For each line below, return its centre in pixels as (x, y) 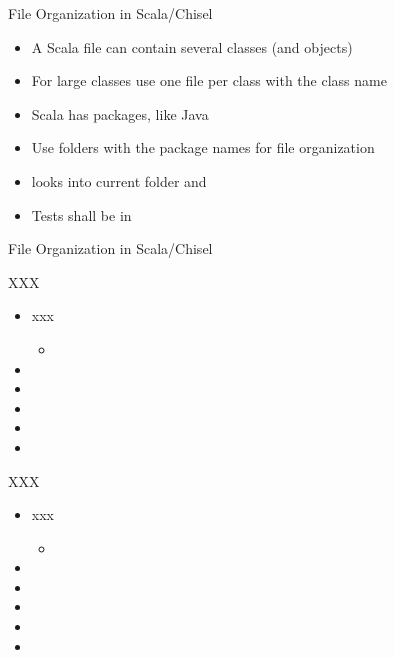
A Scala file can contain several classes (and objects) (192, 46)
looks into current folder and (119, 180)
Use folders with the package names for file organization (203, 147)
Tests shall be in (81, 214)
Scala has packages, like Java (120, 113)
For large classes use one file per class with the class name (209, 80)
